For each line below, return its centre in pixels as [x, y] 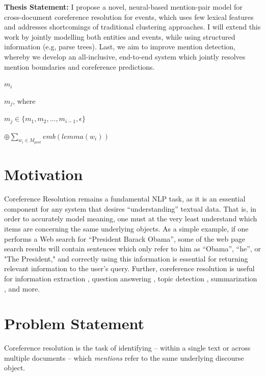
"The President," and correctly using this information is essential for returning [126, 258]
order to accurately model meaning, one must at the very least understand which [131, 219]
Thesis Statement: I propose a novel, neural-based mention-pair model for [123, 7]
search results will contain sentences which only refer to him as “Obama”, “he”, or [132, 249]
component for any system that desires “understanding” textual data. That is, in [130, 208]
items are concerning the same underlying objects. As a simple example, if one [126, 228]
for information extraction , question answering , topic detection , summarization [131, 278]
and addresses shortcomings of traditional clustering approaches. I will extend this [132, 27]
